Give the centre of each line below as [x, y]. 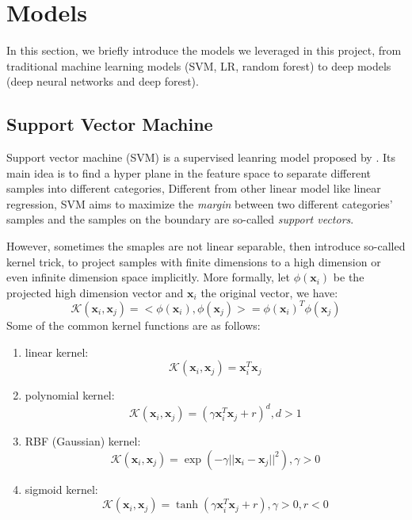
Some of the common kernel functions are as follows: [134, 325]
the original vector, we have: [269, 292]
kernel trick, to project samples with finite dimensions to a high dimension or [194, 261]
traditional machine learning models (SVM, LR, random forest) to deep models [199, 65]
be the [349, 277]
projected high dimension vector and [95, 292]
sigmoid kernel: [61, 489]
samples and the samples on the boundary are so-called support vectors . [180, 219]
